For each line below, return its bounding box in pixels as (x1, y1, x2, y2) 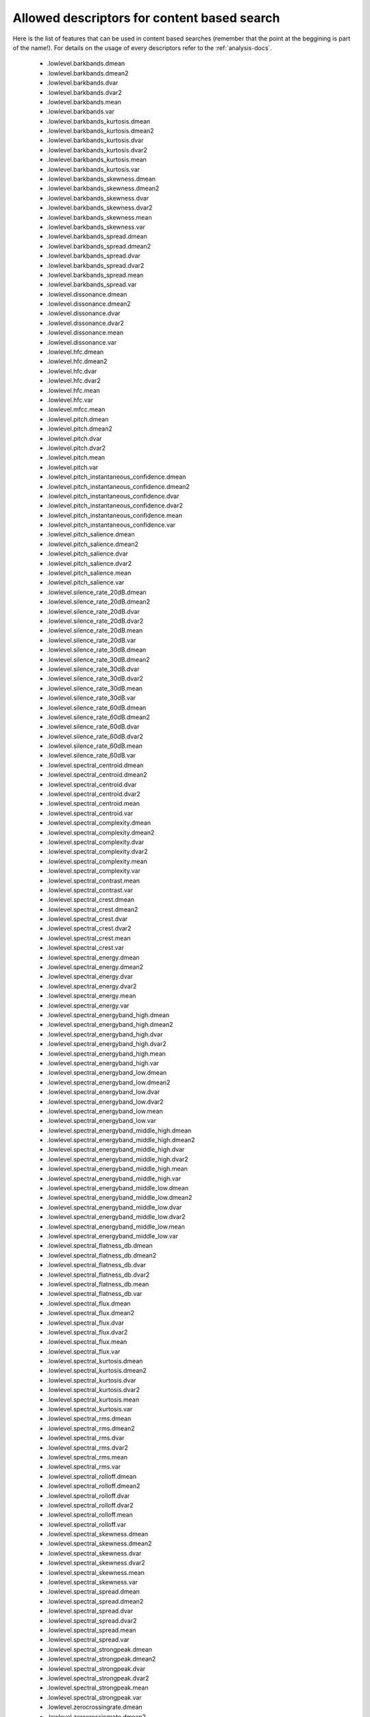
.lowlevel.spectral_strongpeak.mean (47, 1683, 149, 1692)
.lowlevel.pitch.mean (47, 453, 106, 462)
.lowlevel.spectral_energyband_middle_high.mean (47, 1165, 188, 1173)
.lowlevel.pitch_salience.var (47, 578, 125, 587)
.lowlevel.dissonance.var (47, 338, 117, 346)
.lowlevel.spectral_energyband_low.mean (47, 1106, 164, 1115)
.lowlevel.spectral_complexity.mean (47, 857, 147, 865)
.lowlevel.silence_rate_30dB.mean (47, 684, 143, 692)
